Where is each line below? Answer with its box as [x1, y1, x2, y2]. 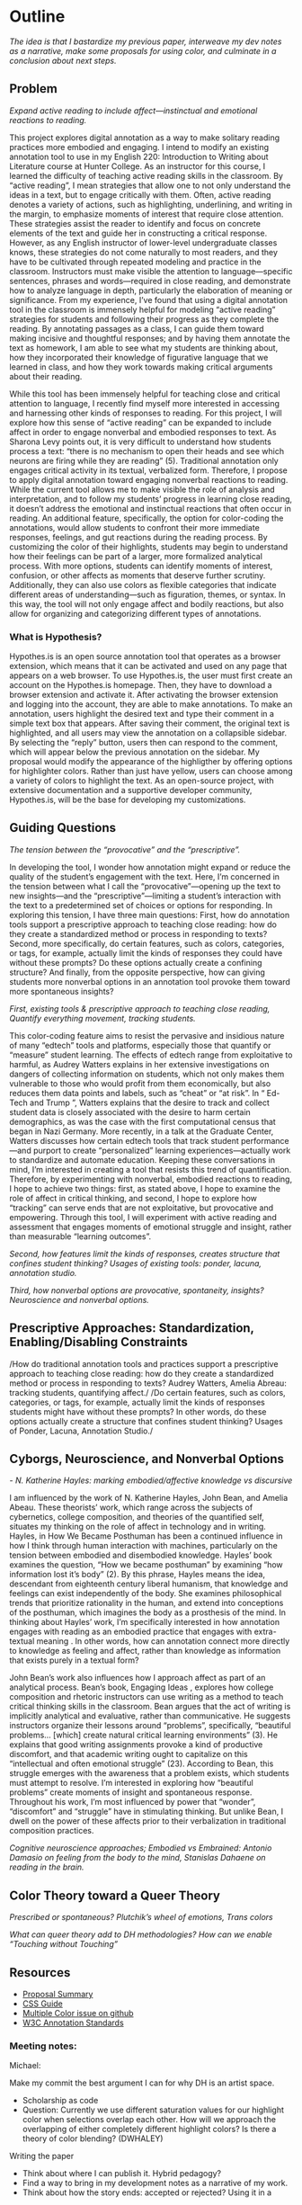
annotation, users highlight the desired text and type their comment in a [9, 709, 274, 719]
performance [241, 1135, 289, 1146]
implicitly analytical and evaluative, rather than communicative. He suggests [9, 1710, 291, 1721]
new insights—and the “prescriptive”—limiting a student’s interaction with [9, 890, 281, 901]
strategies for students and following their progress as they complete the [9, 313, 280, 325]
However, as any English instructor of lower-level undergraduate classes [9, 237, 278, 248]
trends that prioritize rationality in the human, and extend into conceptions [9, 1598, 284, 1609]
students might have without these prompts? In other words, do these [9, 1406, 267, 1417]
